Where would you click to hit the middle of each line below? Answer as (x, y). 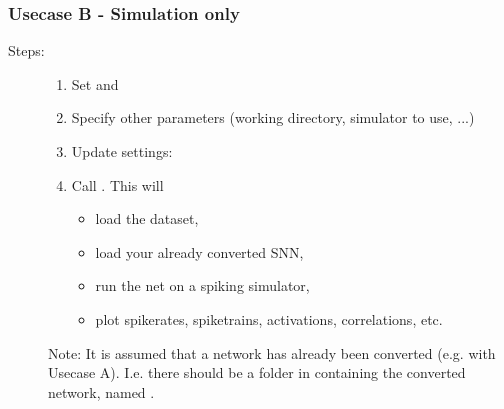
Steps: (26, 50)
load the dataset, (147, 218)
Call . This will (117, 184)
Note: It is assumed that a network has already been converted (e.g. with (272, 352)
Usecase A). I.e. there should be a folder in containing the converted (257, 372)
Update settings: (122, 151)
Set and (95, 83)
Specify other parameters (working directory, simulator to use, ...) (273, 117)
